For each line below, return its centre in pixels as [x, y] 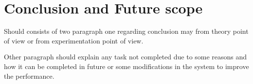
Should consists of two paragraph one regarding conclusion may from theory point [126, 31]
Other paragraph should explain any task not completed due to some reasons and [126, 57]
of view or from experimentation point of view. [74, 40]
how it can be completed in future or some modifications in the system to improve [126, 66]
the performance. [29, 76]
